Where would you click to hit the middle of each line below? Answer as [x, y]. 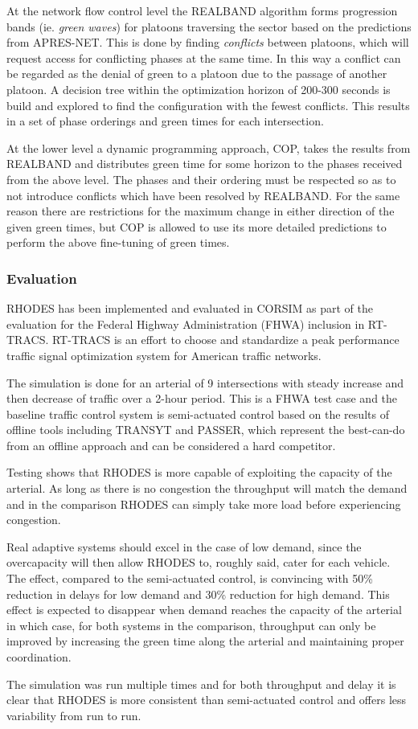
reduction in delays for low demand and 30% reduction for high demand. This [198, 594]
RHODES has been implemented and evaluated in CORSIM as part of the [190, 308]
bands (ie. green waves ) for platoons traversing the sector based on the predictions [209, 26]
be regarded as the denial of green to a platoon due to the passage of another [197, 74]
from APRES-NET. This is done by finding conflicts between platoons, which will [208, 42]
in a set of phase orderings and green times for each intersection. [165, 121]
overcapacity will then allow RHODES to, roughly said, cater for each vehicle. [199, 562]
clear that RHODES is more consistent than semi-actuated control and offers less [207, 700]
